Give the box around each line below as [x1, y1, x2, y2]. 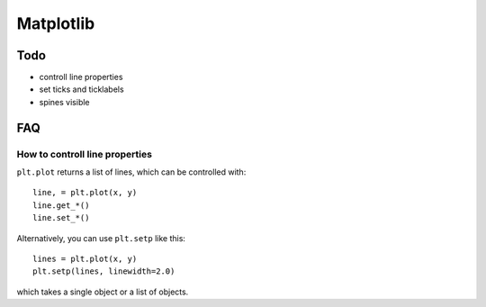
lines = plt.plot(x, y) [32, 253, 138, 264]
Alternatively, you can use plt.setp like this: [16, 232, 186, 243]
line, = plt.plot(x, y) [32, 187, 138, 198]
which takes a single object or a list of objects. [16, 286, 189, 297]
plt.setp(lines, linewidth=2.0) [32, 266, 175, 276]
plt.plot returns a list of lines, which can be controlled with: [16, 167, 247, 177]
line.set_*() [32, 212, 90, 223]
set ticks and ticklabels [39, 84, 125, 95]
